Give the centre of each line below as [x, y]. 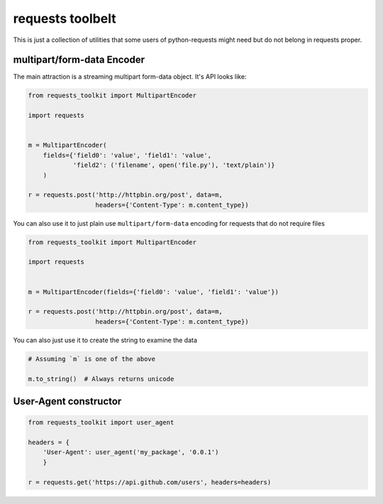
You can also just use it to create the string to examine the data [105, 340]
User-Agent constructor [67, 401]
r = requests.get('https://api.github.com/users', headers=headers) [150, 482]
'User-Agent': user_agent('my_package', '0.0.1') [131, 452]
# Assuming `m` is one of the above [92, 359]
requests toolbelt [65, 18]
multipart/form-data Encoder [79, 60]
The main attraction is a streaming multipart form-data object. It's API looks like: [130, 77]
